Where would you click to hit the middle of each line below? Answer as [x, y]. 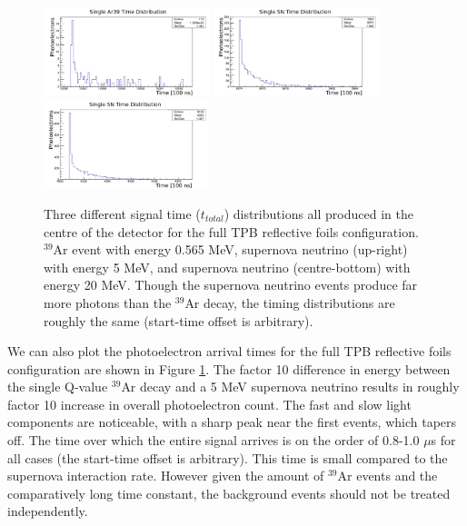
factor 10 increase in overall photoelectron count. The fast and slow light [209, 404]
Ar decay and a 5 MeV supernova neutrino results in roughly [290, 387]
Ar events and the [388, 476]
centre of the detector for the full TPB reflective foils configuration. [231, 231]
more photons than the [108, 302]
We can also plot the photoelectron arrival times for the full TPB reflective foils [229, 351]
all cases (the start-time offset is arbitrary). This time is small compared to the [228, 457]
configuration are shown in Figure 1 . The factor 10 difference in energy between [229, 368]
